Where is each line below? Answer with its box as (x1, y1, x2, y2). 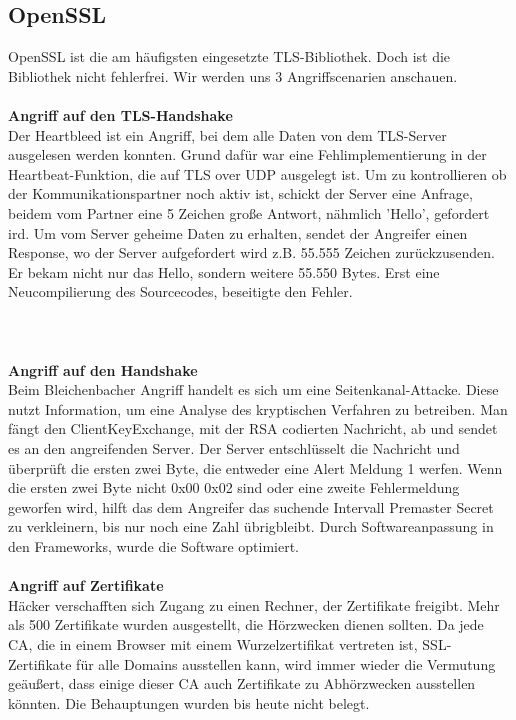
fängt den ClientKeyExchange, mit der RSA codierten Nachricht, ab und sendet (8, 418, 498, 439)
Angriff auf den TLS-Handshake (8, 104, 233, 125)
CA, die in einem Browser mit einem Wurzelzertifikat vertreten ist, (8, 634, 418, 655)
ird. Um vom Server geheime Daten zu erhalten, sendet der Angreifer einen (8, 222, 468, 243)
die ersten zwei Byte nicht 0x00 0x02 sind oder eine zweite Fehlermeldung (8, 477, 460, 498)
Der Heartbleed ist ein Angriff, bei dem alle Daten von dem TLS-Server (8, 124, 447, 145)
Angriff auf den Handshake (8, 359, 198, 380)
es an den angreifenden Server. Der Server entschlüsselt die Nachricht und (8, 438, 460, 459)
